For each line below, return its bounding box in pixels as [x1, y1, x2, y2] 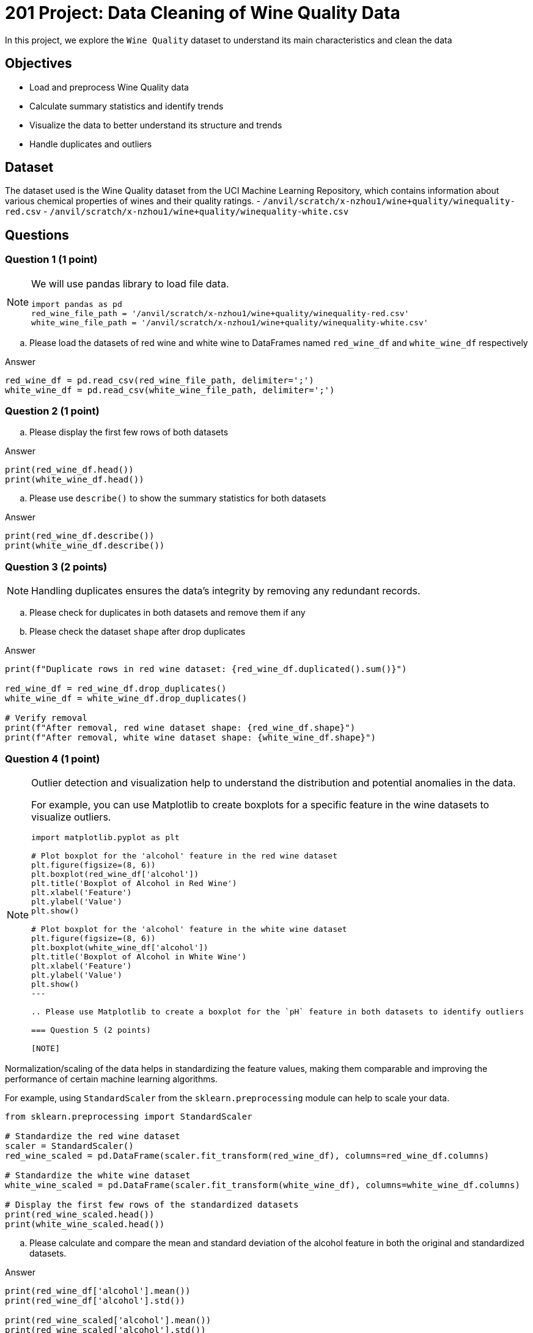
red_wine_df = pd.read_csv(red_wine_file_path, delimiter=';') [5, 375, 314, 385]
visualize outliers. [31, 810, 111, 823]
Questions [5, 227, 69, 243]
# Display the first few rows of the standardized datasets [5, 1199, 299, 1209]
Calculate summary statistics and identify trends [29, 100, 224, 111]
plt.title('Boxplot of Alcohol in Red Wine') [31, 878, 237, 888]
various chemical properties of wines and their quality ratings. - [5, 196, 260, 207]
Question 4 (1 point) [5, 752, 100, 765]
